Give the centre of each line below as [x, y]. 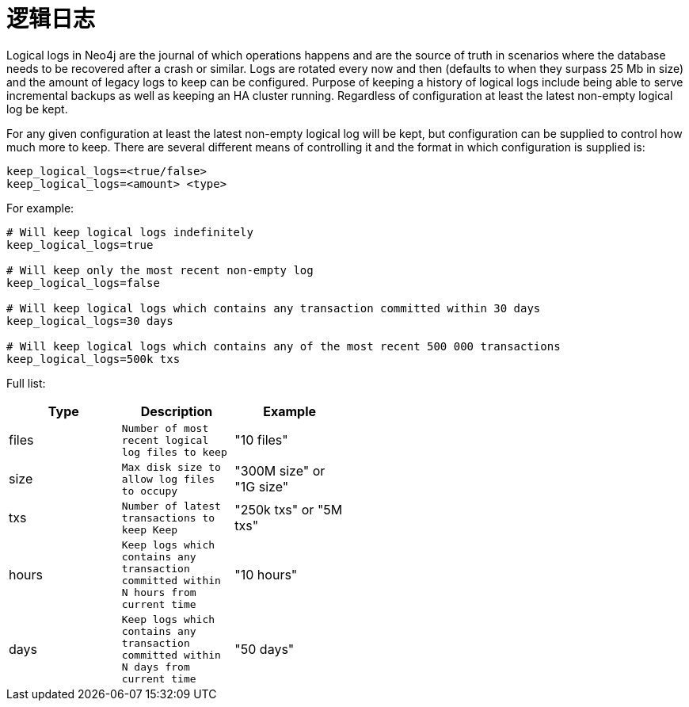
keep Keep [150, 529]
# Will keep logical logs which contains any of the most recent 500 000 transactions [284, 346]
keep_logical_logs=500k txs [93, 359]
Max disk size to [171, 467]
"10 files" [261, 440]
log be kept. [37, 109]
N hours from [159, 592]
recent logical [165, 440]
